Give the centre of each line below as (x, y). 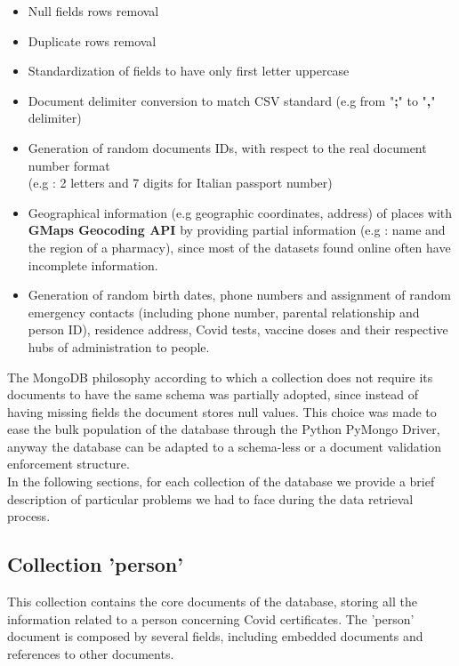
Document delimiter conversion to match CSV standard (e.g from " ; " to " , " (232, 100)
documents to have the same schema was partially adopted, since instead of (213, 394)
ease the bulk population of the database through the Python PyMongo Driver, (224, 429)
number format (69, 165)
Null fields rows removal (93, 11)
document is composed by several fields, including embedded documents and (215, 636)
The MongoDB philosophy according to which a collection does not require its (220, 377)
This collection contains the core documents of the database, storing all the (212, 602)
